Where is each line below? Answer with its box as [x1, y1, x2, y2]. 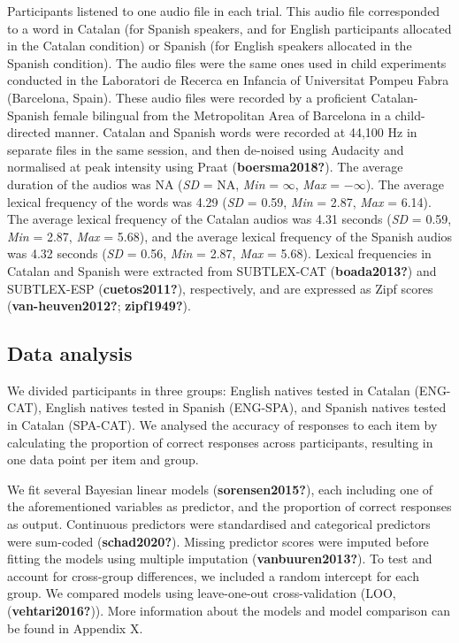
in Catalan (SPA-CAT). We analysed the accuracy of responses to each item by [7, 416, 438, 434]
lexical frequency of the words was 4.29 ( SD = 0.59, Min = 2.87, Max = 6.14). [7, 192, 432, 211]
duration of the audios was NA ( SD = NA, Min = [7, 174, 279, 193]
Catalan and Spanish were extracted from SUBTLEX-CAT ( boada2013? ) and [7, 261, 437, 279]
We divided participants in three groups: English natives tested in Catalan [7, 380, 410, 399]
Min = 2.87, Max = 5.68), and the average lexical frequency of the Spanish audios [7, 226, 453, 245]
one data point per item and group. [7, 450, 199, 469]
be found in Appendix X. [7, 618, 143, 637]
